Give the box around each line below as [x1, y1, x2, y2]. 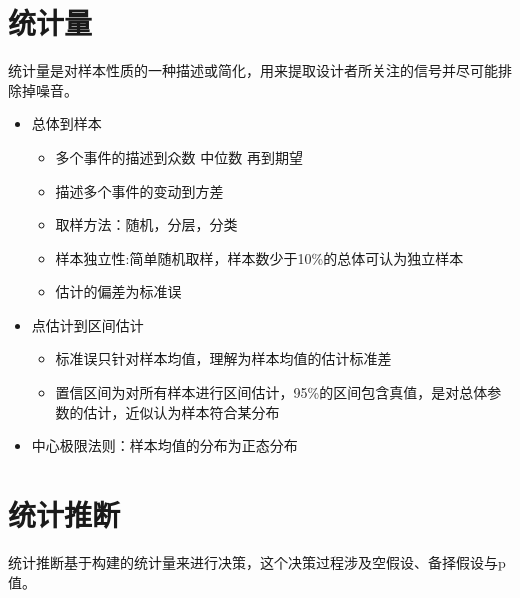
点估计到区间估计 [31, 314, 144, 335]
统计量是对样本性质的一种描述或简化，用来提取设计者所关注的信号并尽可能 [8, 60, 498, 81]
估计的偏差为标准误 [55, 281, 182, 302]
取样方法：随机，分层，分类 [55, 214, 238, 235]
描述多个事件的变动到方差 [55, 180, 224, 201]
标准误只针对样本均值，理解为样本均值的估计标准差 [55, 348, 392, 369]
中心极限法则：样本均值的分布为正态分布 [31, 435, 298, 456]
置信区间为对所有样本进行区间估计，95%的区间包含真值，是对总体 [55, 382, 488, 403]
